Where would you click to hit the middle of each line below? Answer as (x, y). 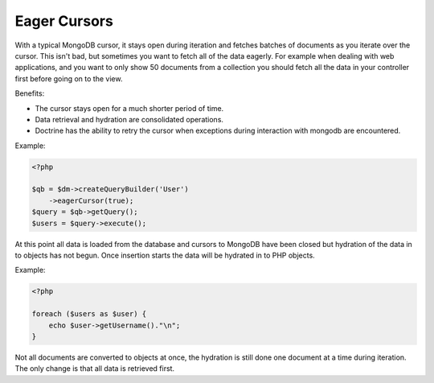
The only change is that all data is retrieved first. (95, 369)
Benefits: (30, 93)
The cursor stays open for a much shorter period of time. (129, 108)
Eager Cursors (64, 21)
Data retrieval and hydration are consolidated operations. (129, 119)
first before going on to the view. (69, 78)
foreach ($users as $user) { (89, 314)
